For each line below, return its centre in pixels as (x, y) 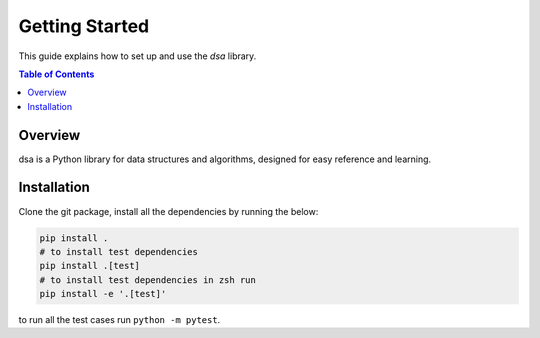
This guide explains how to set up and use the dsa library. (137, 56)
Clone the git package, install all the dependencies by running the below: (168, 211)
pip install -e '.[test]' (103, 294)
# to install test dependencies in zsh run (148, 279)
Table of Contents (56, 74)
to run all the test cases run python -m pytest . (119, 320)
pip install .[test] (89, 266)
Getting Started (84, 26)
